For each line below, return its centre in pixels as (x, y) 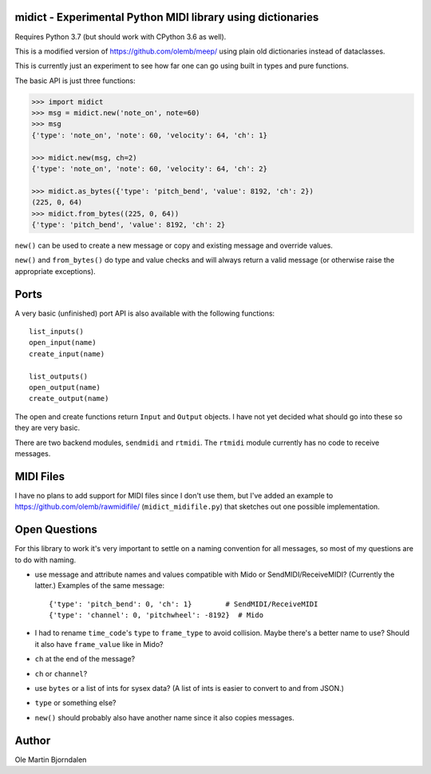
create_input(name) (67, 354)
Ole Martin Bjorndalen (51, 760)
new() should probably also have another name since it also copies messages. (164, 717)
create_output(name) (69, 399)
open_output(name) (65, 387)
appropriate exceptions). (55, 271)
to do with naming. (45, 560)
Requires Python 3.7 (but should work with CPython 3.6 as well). (121, 37)
